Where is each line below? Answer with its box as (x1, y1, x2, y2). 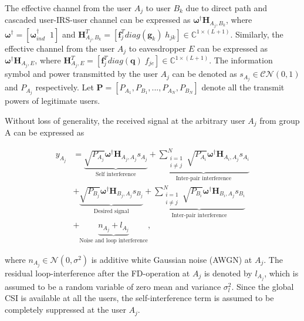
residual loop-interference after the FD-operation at (5, 266, 190, 279)
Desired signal (93, 208, 129, 214)
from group (259, 114, 300, 126)
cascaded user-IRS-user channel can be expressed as (5, 13, 191, 26)
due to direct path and (185, 2, 268, 13)
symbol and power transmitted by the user (5, 67, 158, 80)
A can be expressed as (5, 126, 85, 138)
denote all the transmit (201, 81, 285, 93)
